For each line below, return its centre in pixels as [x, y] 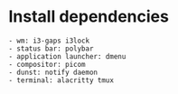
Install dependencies [89, 17]
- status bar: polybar [51, 48]
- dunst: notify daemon [53, 72]
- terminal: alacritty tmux [61, 80]
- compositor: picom [47, 64]
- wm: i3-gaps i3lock [49, 41]
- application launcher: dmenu [67, 56]
